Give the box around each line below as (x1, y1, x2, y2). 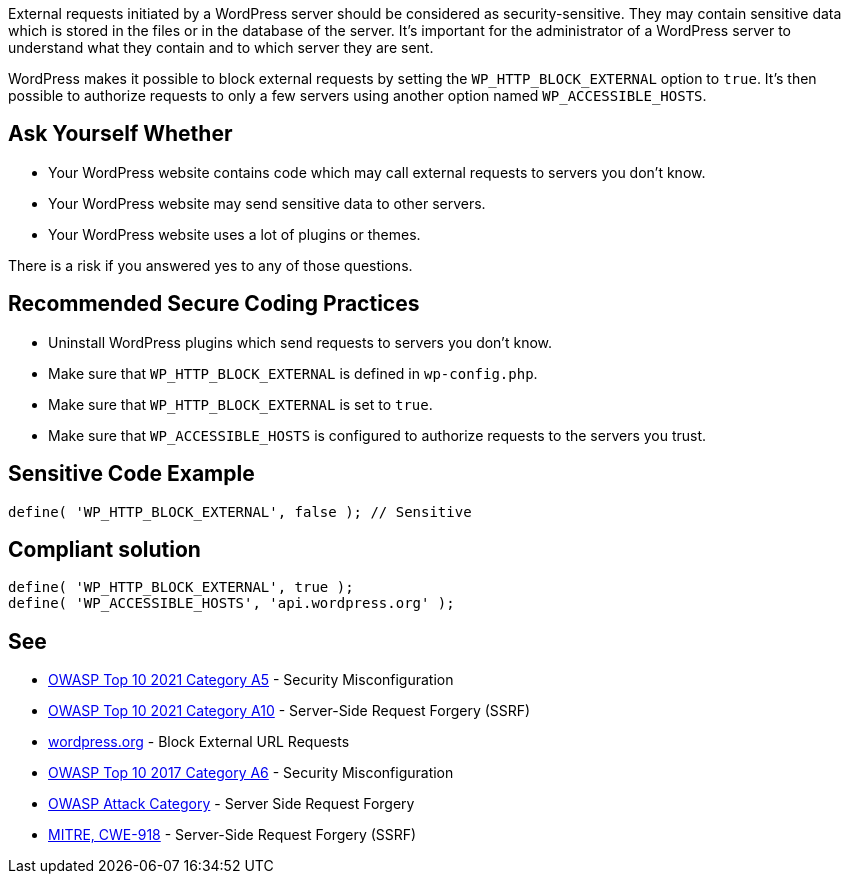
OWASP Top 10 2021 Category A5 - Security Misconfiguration (48, 671, 454, 689)
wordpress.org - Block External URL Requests (48, 733, 350, 751)
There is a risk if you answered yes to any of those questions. (8, 256, 413, 274)
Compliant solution (8, 536, 201, 562)
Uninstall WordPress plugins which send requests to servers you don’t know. (48, 333, 553, 351)
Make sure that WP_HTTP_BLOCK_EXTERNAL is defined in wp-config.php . (48, 364, 538, 382)
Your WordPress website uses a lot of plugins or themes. (48, 225, 421, 243)
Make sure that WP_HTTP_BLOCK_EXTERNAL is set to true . (48, 395, 433, 413)
